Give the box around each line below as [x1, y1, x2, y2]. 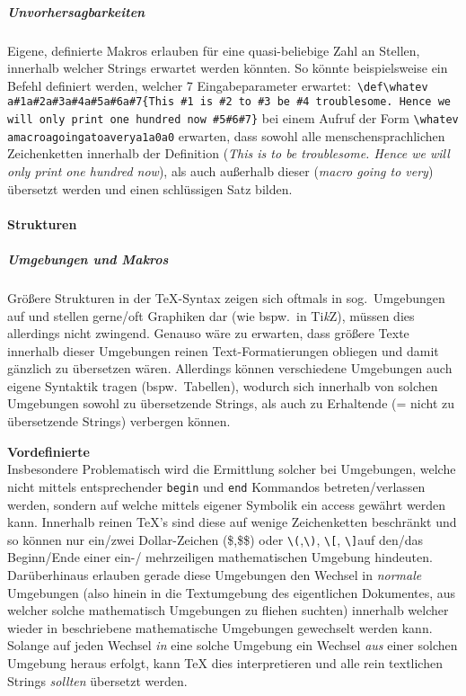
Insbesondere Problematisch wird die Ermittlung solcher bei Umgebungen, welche [7, 460, 456, 478]
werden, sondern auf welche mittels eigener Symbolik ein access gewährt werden [7, 495, 446, 513]
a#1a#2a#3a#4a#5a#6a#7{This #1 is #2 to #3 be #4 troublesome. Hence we [7, 95, 451, 109]
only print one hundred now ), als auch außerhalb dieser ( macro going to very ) [7, 161, 434, 180]
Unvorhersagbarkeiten [7, 2, 145, 21]
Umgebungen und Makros [7, 249, 169, 268]
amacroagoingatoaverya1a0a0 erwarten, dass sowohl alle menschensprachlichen [7, 126, 445, 145]
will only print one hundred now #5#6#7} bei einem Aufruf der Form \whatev [7, 109, 459, 128]
